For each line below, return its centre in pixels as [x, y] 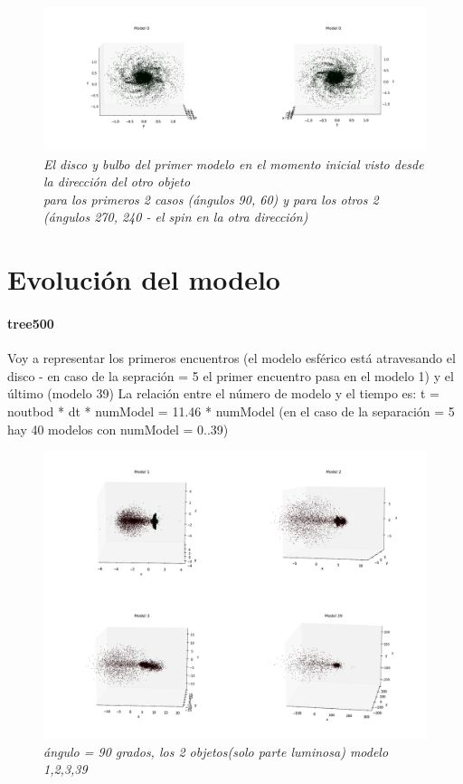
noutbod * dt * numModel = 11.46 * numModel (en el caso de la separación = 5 [231, 411]
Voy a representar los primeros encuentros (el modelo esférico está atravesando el [231, 358]
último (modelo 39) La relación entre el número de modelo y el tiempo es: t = [223, 393]
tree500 [31, 323]
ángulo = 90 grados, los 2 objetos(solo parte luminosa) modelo [216, 751]
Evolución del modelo [144, 279]
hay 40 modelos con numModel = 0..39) [118, 429]
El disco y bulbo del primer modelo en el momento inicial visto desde [234, 163]
